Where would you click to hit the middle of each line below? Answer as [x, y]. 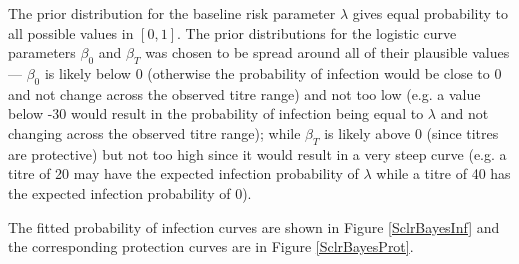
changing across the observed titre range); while [154, 132]
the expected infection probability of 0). [130, 192]
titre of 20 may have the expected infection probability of [183, 173]
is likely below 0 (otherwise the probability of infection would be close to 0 [273, 72]
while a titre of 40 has [443, 173]
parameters [42, 52]
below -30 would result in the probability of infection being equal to [216, 113]
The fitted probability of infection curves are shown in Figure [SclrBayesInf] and [254, 226]
